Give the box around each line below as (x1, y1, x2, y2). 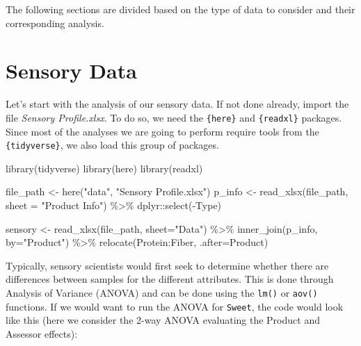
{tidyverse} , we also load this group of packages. (6, 138, 219, 152)
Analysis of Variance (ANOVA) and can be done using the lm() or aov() (6, 285, 318, 299)
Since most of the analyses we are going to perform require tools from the (6, 124, 319, 138)
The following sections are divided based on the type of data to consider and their (6, 2, 355, 16)
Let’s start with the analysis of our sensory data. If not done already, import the (6, 97, 349, 111)
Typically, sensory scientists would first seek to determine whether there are (6, 258, 329, 272)
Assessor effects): (6, 326, 78, 340)
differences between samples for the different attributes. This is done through (6, 272, 334, 286)
